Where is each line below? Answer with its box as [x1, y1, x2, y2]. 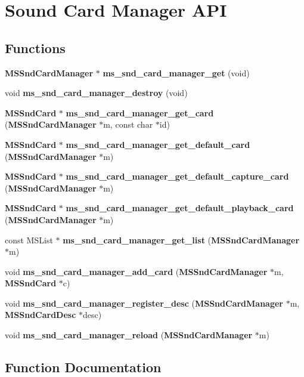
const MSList [5, 233, 53, 246]
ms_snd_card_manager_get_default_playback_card [66, 202, 294, 214]
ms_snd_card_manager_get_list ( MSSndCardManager [63, 233, 300, 246]
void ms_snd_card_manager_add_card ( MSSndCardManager [5, 265, 268, 277]
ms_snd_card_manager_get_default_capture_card [66, 170, 289, 183]
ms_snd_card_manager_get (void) [103, 66, 250, 79]
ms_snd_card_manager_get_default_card [66, 138, 250, 150]
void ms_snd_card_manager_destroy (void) [5, 86, 188, 99]
